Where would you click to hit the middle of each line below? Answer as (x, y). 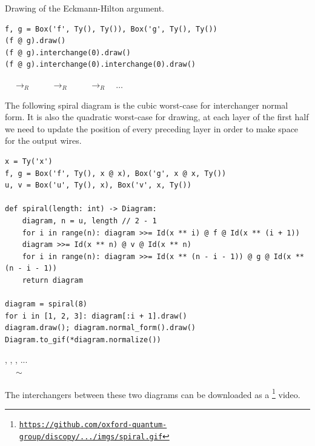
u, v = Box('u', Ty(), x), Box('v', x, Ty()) (98, 185)
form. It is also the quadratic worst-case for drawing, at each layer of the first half (157, 117)
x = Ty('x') (29, 161)
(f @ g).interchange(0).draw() (68, 52)
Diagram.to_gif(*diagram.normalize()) (83, 340)
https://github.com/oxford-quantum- (93, 424)
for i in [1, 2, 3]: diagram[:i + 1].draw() (96, 316)
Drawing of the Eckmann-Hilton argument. (85, 8)
